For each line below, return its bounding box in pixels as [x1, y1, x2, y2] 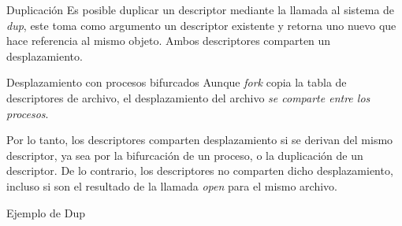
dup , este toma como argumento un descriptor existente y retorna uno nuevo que [6, 17, 396, 33]
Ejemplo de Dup [6, 204, 85, 220]
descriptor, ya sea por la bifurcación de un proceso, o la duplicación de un [6, 146, 363, 163]
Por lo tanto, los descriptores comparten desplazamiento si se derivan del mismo [6, 132, 393, 148]
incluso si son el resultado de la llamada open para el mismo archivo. [6, 177, 337, 194]
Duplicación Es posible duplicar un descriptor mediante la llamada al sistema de [6, 2, 395, 17]
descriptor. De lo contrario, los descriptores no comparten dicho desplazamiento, [6, 162, 393, 179]
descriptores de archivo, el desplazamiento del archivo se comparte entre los [6, 89, 370, 106]
